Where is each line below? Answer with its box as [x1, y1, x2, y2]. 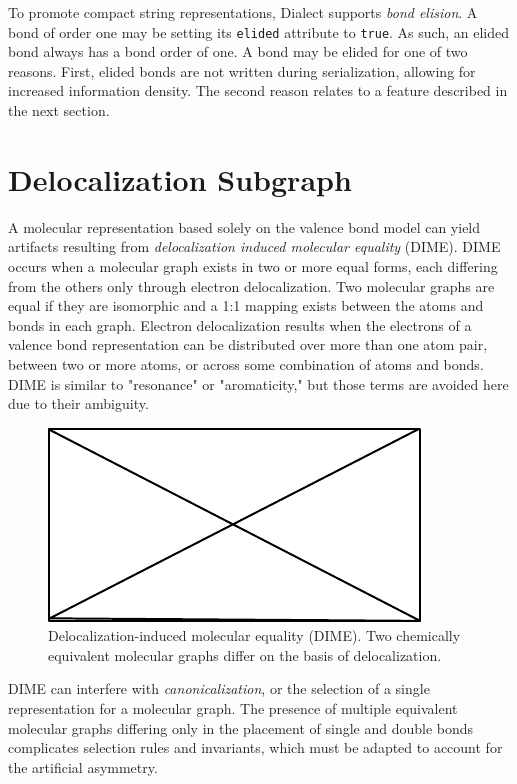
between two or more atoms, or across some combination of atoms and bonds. [8, 353, 484, 374]
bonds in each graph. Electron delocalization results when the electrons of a [8, 314, 472, 335]
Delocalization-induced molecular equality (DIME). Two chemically [48, 625, 461, 646]
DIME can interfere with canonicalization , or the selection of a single [8, 678, 430, 699]
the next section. [8, 100, 110, 121]
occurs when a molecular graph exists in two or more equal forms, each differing [8, 255, 498, 276]
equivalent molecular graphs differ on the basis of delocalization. [48, 644, 442, 665]
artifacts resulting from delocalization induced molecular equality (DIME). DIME [8, 236, 501, 257]
